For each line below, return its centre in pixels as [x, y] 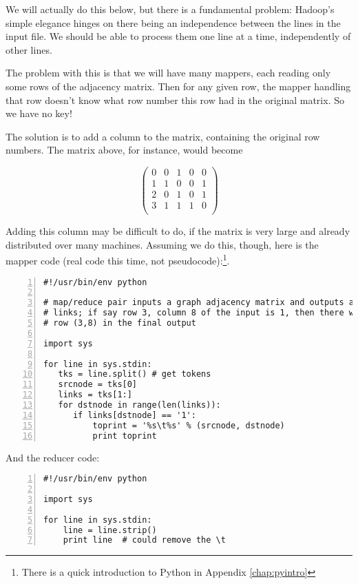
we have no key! [39, 113]
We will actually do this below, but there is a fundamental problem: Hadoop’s [170, 9]
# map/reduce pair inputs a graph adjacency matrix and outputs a [199, 303]
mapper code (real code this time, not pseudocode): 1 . [118, 259]
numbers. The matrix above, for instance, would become [124, 150]
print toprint [125, 436]
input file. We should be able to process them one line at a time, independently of [178, 36]
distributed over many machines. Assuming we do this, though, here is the [162, 244]
